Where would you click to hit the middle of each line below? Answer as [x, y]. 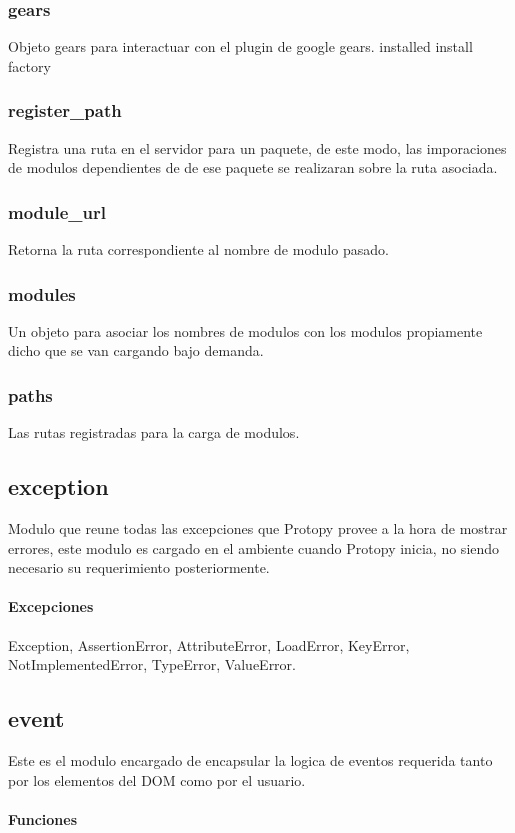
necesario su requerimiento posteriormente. [139, 567]
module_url [57, 211]
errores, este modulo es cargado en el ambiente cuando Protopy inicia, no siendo [254, 547]
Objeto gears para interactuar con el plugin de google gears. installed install [240, 46]
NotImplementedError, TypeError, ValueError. [152, 664]
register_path [65, 110]
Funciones [43, 818]
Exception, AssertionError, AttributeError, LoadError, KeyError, [209, 644]
